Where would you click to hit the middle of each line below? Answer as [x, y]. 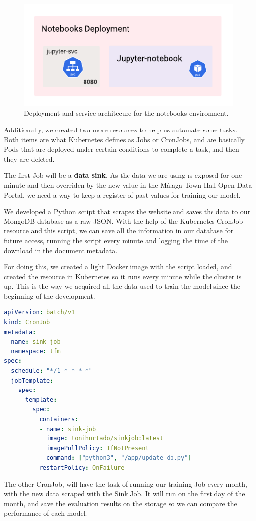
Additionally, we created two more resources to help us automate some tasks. [121, 129]
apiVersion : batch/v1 [40, 313]
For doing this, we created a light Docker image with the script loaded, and [118, 267]
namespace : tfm [36, 351]
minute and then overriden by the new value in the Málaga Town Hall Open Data [128, 185]
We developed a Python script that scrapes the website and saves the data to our [127, 211]
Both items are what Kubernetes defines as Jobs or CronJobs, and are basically [125, 139]
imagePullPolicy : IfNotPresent [98, 448]
